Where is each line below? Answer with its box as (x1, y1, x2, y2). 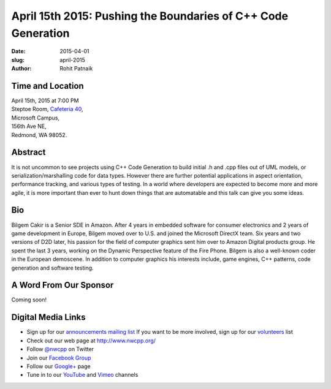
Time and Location (11, 80, 84, 91)
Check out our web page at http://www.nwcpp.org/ (26, 337, 156, 344)
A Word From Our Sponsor (11, 280, 114, 290)
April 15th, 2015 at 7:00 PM (11, 97, 79, 104)
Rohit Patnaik (59, 65, 93, 72)
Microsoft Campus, (11, 114, 60, 121)
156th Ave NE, (11, 123, 47, 130)
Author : (11, 65, 32, 72)
